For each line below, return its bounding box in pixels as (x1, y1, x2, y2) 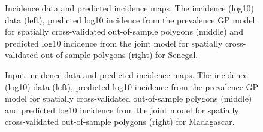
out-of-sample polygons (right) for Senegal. (41, 48, 198, 61)
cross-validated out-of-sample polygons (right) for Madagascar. (5, 115, 235, 128)
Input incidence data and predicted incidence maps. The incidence (5, 68, 248, 81)
